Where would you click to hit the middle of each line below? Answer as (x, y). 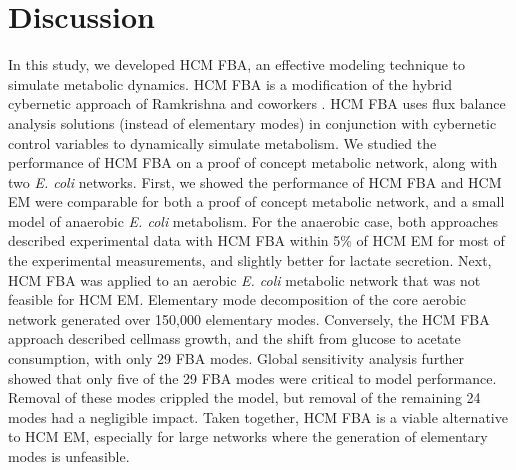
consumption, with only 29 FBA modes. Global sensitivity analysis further (236, 358)
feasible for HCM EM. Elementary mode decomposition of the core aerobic (237, 299)
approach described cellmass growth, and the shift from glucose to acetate (234, 338)
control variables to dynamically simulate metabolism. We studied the (222, 142)
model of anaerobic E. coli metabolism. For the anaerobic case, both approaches (253, 220)
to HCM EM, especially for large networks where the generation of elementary (248, 436)
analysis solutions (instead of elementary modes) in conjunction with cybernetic (252, 122)
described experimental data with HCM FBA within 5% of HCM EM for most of (256, 240)
